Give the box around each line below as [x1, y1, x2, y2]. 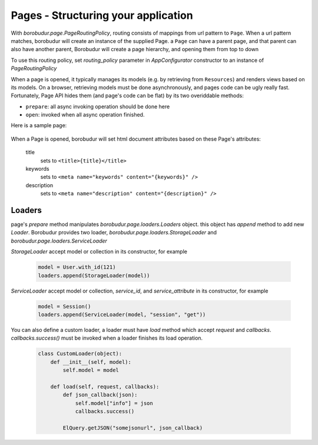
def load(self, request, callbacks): [50, 383, 160, 390]
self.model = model [62, 367, 119, 374]
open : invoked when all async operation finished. [25, 111, 145, 118]
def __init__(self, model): [50, 358, 132, 365]
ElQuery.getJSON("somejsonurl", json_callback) [62, 424, 203, 431]
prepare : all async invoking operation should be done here [25, 103, 170, 110]
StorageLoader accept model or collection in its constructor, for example [11, 248, 188, 255]
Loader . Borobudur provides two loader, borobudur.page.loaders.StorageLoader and [11, 229, 217, 236]
